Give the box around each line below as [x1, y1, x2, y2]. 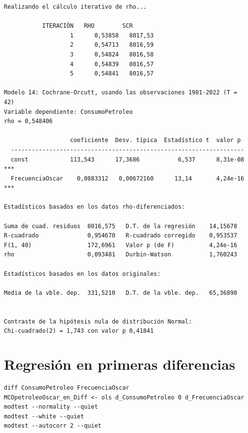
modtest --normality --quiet [4, 403, 98, 411]
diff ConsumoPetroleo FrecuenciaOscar [4, 384, 129, 391]
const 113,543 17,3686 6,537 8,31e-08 [11, 156, 244, 163]
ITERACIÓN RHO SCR [42, 22, 133, 30]
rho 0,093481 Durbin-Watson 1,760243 [4, 251, 237, 258]
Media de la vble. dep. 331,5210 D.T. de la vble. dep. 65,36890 [4, 289, 237, 296]
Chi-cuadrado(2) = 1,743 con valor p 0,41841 [4, 327, 154, 335]
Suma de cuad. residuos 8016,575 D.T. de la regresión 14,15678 [4, 222, 237, 230]
